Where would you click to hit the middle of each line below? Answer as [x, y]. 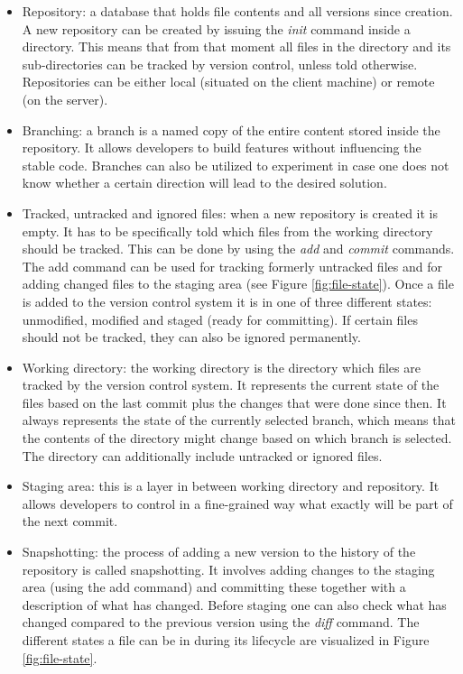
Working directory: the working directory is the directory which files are [221, 367]
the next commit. [70, 521]
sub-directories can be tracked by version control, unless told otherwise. [220, 64]
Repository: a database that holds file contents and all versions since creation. [237, 11]
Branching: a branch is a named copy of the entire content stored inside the [231, 129]
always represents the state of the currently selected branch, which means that [239, 420]
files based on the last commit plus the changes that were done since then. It [234, 402]
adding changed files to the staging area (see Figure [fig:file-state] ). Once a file [238, 284]
